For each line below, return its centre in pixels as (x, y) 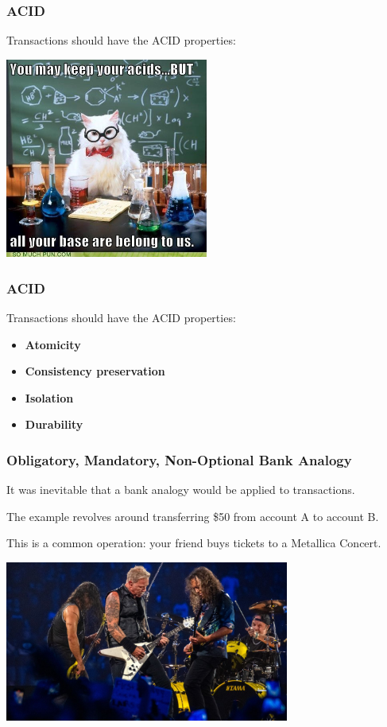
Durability (54, 424)
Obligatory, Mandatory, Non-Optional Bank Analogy (179, 459)
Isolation (49, 397)
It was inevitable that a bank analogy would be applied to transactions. (181, 490)
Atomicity (53, 344)
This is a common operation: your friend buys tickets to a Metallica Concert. (194, 543)
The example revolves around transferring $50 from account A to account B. (193, 516)
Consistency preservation (95, 371)
